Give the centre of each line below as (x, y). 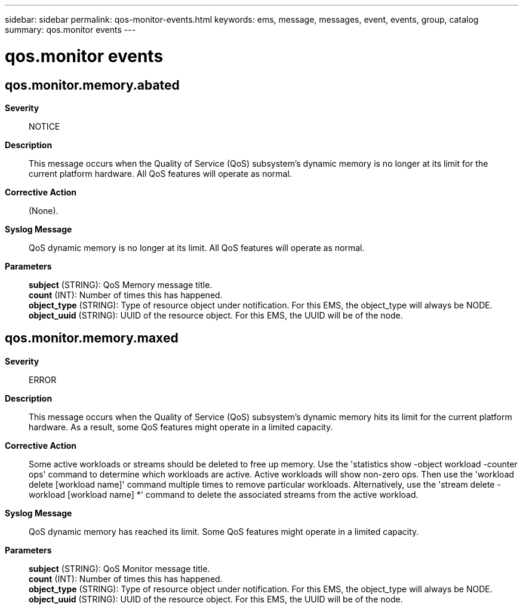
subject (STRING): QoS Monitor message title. (119, 568)
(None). (44, 210)
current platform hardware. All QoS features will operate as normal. (160, 173)
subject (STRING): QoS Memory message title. (121, 284)
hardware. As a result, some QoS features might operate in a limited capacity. (181, 427)
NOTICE (44, 126)
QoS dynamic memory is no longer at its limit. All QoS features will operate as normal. (197, 247)
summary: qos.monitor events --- (70, 30)
